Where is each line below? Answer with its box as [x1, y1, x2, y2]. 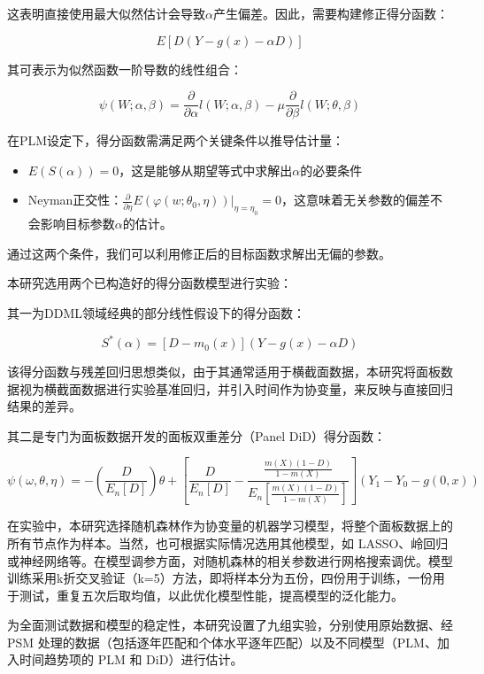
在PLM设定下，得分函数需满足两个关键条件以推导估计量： [7, 131, 345, 150]
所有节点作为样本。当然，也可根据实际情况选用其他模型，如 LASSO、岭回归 [7, 533, 449, 552]
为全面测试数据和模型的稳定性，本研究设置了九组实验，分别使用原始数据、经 [7, 616, 453, 634]
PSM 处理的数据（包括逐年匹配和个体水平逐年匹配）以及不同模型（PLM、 [7, 632, 437, 651]
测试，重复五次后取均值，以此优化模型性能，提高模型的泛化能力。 [19, 585, 403, 604]
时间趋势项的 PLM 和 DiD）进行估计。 [19, 650, 243, 669]
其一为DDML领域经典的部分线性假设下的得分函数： [7, 303, 305, 322]
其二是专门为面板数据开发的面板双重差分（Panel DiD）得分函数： [7, 426, 386, 445]
